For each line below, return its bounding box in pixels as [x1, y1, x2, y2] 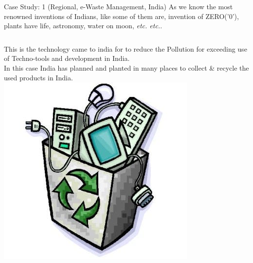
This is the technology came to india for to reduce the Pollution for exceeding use [4, 43, 247, 54]
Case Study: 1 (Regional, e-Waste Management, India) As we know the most [4, 1, 233, 11]
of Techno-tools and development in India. [4, 53, 130, 63]
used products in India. [4, 72, 73, 82]
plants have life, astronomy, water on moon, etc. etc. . [4, 20, 163, 31]
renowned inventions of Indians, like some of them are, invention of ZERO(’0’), [4, 11, 239, 21]
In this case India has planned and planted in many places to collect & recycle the [4, 62, 249, 73]
